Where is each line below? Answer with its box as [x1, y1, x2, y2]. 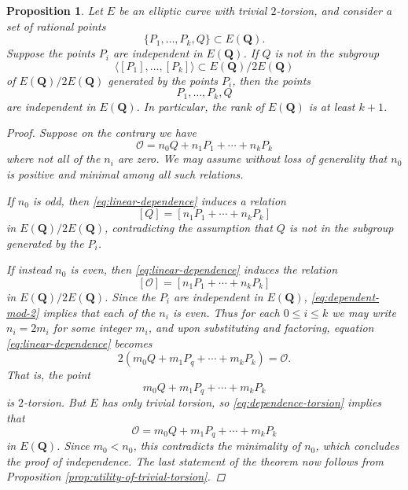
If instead [6, 261, 52, 278]
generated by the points [108, 72, 219, 88]
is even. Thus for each [172, 304, 280, 320]
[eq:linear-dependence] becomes [6, 334, 153, 351]
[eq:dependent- [311, 289, 380, 305]
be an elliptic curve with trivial [119, 2, 267, 18]
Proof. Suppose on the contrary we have [6, 124, 197, 141]
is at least [308, 98, 355, 114]
